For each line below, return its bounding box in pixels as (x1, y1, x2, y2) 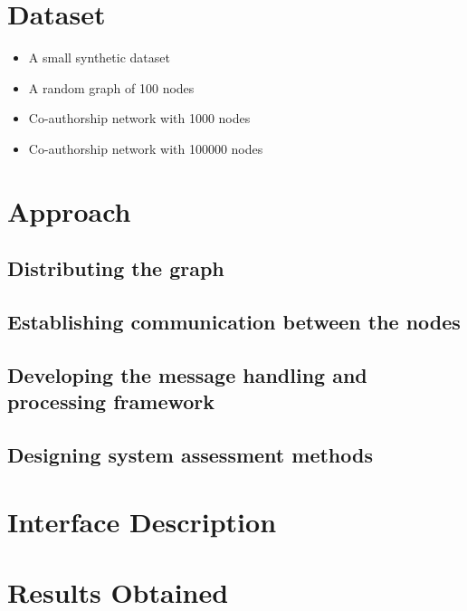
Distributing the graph (7, 254, 224, 282)
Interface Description (7, 502, 277, 539)
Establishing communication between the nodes (7, 308, 461, 336)
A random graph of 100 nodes (28, 78, 195, 97)
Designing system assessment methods (7, 441, 373, 468)
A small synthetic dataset (28, 48, 170, 67)
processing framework (7, 387, 215, 415)
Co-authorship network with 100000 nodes (28, 138, 263, 158)
